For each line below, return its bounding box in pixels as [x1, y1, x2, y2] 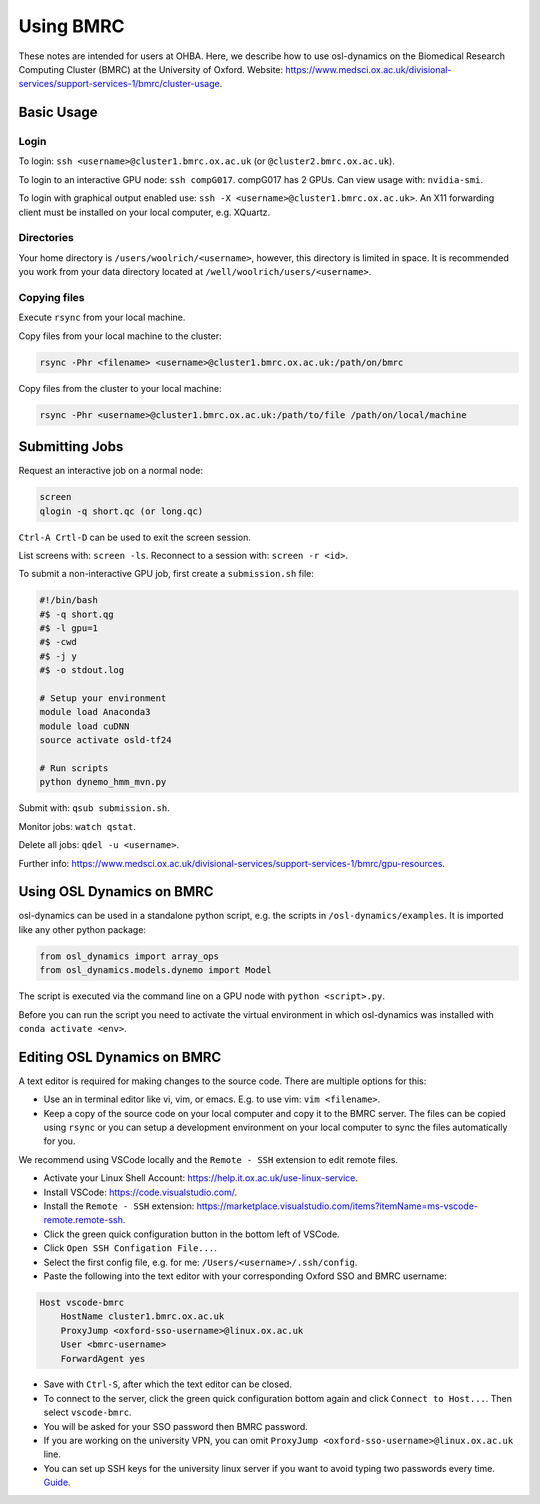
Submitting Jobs [18, 438, 124, 455]
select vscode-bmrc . [43, 1406, 132, 1419]
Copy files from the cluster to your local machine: [18, 382, 222, 394]
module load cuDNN [39, 720, 130, 732]
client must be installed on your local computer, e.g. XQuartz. [18, 206, 271, 218]
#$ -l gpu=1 [39, 623, 99, 634]
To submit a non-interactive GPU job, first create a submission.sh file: [18, 568, 314, 580]
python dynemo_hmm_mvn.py [39, 776, 167, 788]
